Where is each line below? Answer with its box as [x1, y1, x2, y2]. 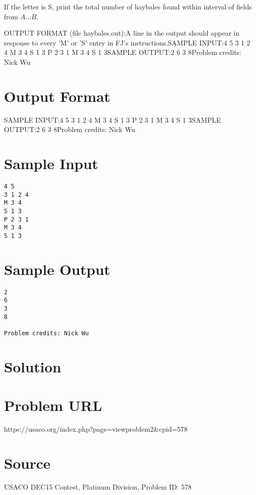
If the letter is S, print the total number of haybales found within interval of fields [4, 1, 252, 11]
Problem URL [4, 395, 102, 415]
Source [4, 452, 51, 473]
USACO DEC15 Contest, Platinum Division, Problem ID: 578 [4, 481, 192, 492]
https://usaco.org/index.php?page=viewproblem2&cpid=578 [4, 424, 188, 434]
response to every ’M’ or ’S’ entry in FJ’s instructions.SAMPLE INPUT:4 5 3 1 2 [4, 37, 251, 47]
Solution [4, 356, 62, 376]
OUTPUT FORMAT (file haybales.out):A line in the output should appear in [4, 28, 240, 38]
